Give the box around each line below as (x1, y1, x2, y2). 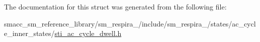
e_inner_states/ (4, 28, 55, 38)
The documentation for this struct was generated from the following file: (4, 1, 227, 11)
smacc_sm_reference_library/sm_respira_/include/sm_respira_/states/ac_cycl (4, 18, 256, 28)
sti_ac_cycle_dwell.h (54, 28, 122, 38)
